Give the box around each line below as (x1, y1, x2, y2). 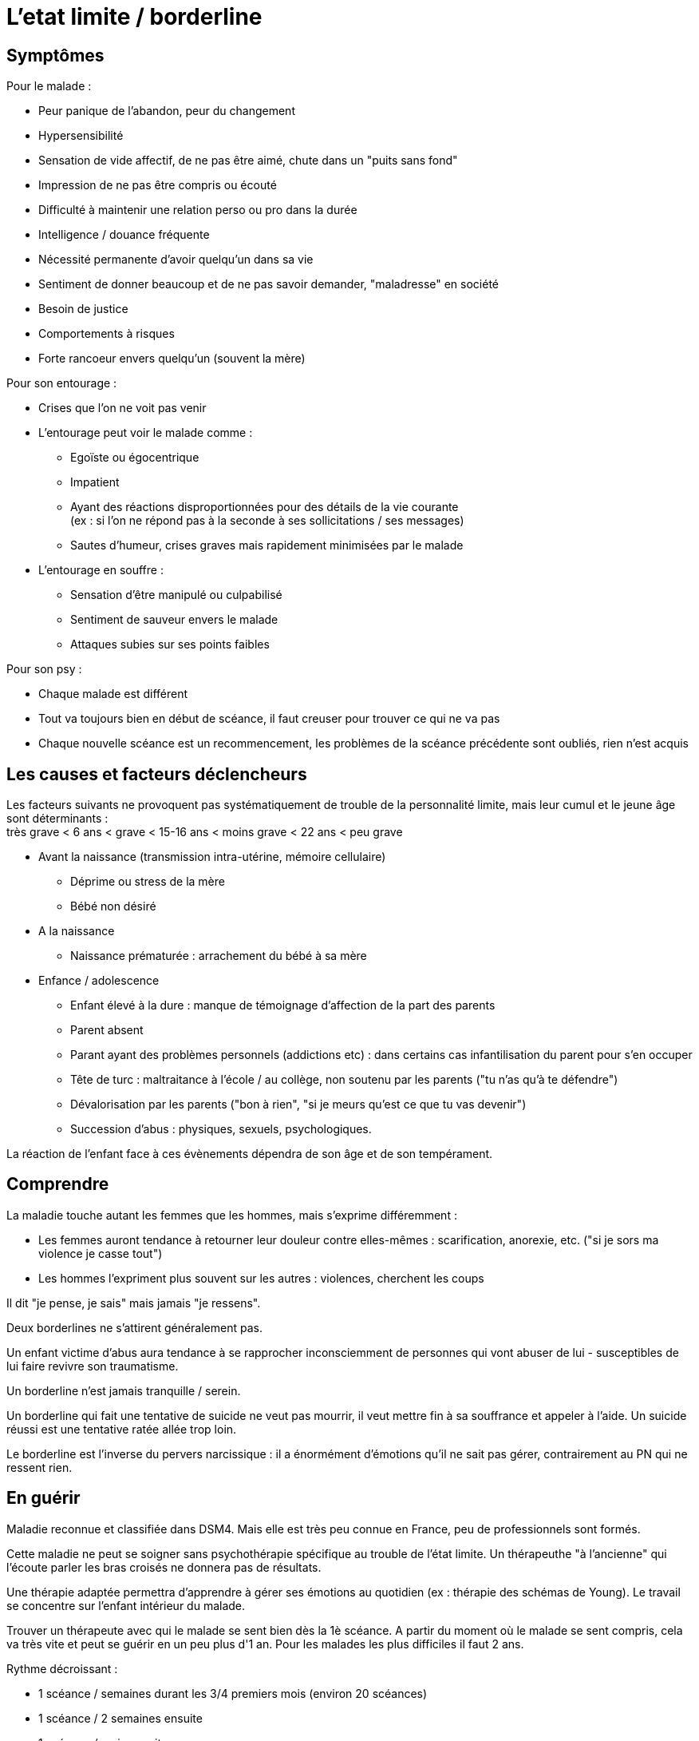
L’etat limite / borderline (6, 3, 263, 30)
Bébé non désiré (70, 899, 156, 914)
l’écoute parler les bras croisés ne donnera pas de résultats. (6, 1560, 322, 1574)
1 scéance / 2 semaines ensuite (38, 1711, 203, 1725)
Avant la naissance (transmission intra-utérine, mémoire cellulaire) (38, 850, 386, 864)
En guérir (6, 1488, 81, 1509)
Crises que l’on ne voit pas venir (38, 401, 207, 415)
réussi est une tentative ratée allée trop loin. (6, 1422, 237, 1436)
